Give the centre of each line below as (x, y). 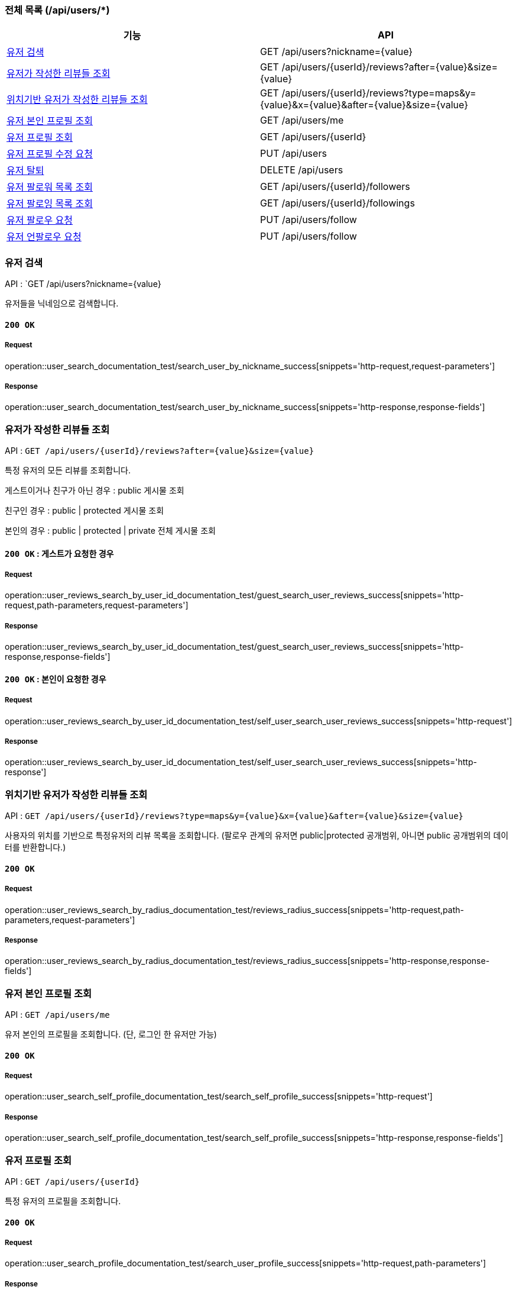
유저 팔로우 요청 (40, 220)
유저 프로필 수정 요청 (50, 154)
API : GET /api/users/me (57, 1015)
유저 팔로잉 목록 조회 (50, 204)
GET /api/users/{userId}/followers (335, 187)
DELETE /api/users (302, 170)
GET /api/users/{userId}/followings (337, 203)
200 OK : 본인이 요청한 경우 (56, 679)
